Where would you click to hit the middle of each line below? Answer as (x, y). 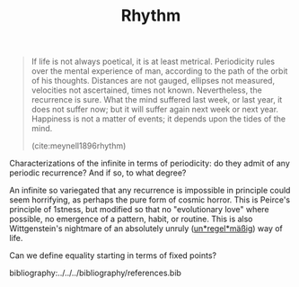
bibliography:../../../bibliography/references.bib (96, 273)
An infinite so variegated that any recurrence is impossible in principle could (150, 191)
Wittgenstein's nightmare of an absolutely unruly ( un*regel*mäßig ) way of (146, 229)
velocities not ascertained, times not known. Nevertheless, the (146, 90)
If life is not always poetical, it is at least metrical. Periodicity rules (153, 62)
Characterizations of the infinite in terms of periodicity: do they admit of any (149, 164)
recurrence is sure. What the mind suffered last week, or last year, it (157, 100)
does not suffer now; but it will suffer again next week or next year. (155, 110)
